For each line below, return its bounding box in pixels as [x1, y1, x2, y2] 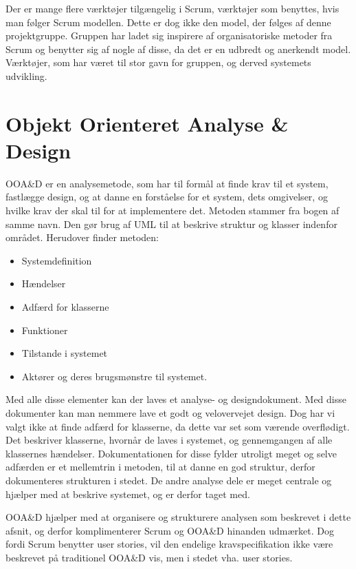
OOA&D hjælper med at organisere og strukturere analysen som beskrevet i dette [5, 510, 351, 524]
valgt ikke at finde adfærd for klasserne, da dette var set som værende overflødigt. [5, 419, 350, 433]
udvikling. [5, 68, 47, 83]
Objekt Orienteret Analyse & [5, 109, 289, 137]
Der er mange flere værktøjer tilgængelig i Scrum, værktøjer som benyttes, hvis [5, 1, 340, 15]
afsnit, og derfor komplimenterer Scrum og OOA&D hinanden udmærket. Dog [5, 523, 334, 537]
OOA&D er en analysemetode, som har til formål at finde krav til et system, [5, 176, 329, 190]
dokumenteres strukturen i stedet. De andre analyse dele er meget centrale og [5, 473, 332, 487]
